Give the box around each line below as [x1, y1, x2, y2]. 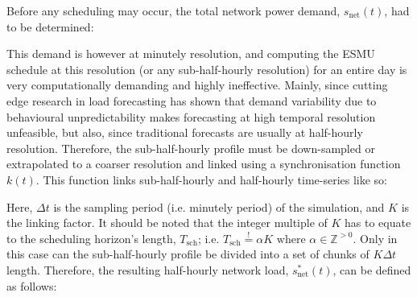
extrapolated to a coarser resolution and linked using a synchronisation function [6, 155, 401, 172]
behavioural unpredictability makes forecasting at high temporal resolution [6, 108, 376, 125]
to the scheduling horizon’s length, [6, 229, 176, 246]
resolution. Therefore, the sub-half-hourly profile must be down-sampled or [6, 139, 375, 156]
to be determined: [6, 18, 94, 35]
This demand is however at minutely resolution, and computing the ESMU [6, 45, 375, 62]
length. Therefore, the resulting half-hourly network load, [6, 261, 289, 278]
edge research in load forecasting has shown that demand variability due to [6, 92, 377, 109]
